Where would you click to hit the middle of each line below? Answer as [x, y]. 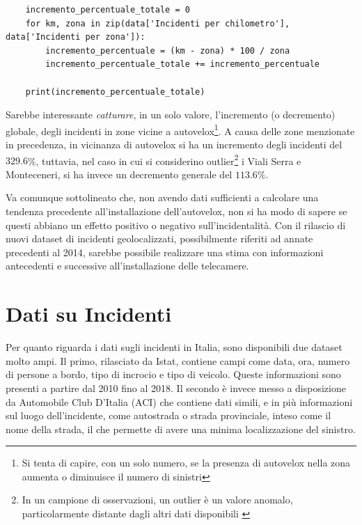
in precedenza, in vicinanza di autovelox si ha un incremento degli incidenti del [174, 144]
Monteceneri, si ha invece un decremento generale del [119, 174]
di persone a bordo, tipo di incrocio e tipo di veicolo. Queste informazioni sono [173, 374]
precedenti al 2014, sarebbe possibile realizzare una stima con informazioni [165, 252]
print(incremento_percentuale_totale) [115, 92]
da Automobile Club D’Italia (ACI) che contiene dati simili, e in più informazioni [179, 401]
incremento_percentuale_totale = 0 [108, 10]
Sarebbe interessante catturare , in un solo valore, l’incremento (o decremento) [171, 115]
